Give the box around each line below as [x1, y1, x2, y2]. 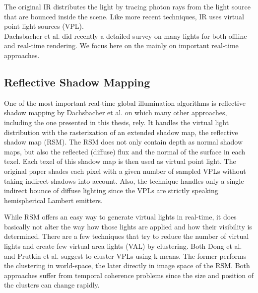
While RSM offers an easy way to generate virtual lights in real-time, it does [4, 212, 237, 222]
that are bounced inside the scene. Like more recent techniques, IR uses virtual [4, 11, 244, 21]
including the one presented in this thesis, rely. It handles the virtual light [4, 117, 229, 127]
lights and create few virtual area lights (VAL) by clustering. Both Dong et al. [4, 241, 242, 251]
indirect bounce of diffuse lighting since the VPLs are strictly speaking [4, 185, 218, 196]
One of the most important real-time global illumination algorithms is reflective [4, 97, 246, 108]
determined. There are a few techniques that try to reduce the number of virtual [4, 231, 249, 241]
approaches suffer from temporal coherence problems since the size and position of [4, 270, 254, 280]
